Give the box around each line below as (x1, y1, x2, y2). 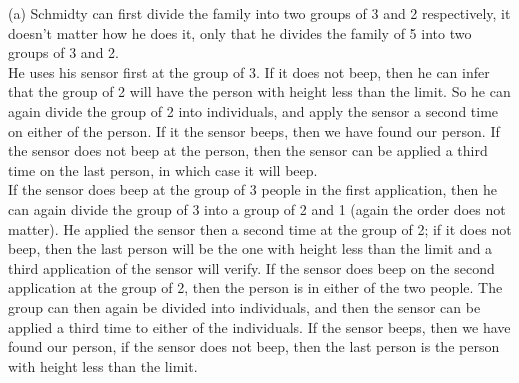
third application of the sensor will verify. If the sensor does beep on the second (8, 257, 495, 278)
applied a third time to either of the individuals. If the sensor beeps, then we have (8, 316, 511, 337)
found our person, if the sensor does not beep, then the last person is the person (8, 336, 500, 357)
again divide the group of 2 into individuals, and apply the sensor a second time (8, 100, 499, 121)
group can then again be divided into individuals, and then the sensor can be (8, 296, 481, 317)
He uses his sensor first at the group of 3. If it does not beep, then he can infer (8, 61, 490, 82)
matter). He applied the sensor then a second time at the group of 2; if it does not (8, 218, 512, 239)
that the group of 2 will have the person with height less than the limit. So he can (8, 81, 511, 102)
